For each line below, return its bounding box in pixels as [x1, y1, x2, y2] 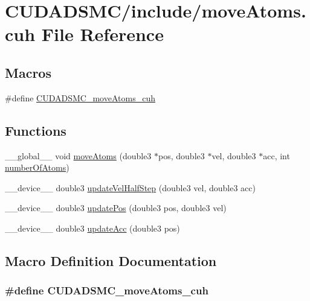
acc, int [263, 149, 290, 162]
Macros [5, 63, 51, 81]
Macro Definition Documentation [5, 251, 217, 270]
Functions [5, 121, 66, 139]
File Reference [41, 22, 164, 46]
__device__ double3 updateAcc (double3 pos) [5, 221, 180, 234]
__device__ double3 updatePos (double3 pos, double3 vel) [5, 201, 227, 214]
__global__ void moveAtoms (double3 [5, 149, 152, 162]
